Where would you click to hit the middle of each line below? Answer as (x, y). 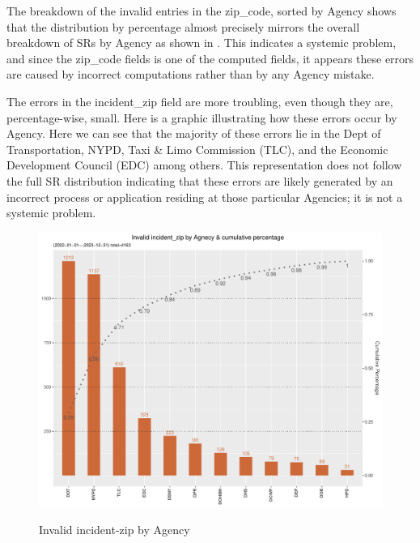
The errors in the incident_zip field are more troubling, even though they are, (200, 101)
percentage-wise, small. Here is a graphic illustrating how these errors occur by (202, 117)
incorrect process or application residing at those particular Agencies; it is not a (205, 197)
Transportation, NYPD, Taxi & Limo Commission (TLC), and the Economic (197, 149)
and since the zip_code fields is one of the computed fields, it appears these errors (210, 58)
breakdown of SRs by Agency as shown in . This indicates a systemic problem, (202, 43)
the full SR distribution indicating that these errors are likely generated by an (200, 180)
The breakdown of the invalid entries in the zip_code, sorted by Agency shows (202, 11)
